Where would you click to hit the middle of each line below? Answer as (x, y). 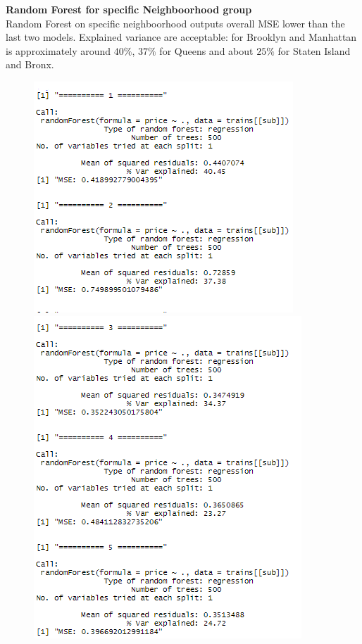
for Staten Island (314, 50)
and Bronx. (30, 64)
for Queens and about (206, 50)
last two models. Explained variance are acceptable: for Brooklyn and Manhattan (181, 37)
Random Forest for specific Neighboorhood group (129, 9)
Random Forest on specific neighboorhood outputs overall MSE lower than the (175, 23)
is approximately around (58, 50)
